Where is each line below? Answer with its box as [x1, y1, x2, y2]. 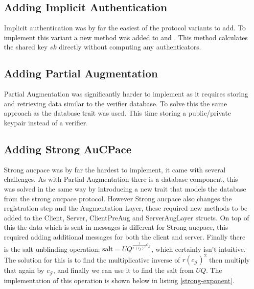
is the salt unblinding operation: [4, 243, 100, 254]
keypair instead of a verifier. [4, 117, 88, 127]
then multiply [209, 254, 250, 265]
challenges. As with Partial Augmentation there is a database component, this [4, 174, 238, 184]
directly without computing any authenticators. [59, 42, 201, 52]
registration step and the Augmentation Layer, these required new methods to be [4, 203, 248, 213]
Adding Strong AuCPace [4, 141, 132, 156]
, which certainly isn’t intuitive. [151, 243, 246, 254]
